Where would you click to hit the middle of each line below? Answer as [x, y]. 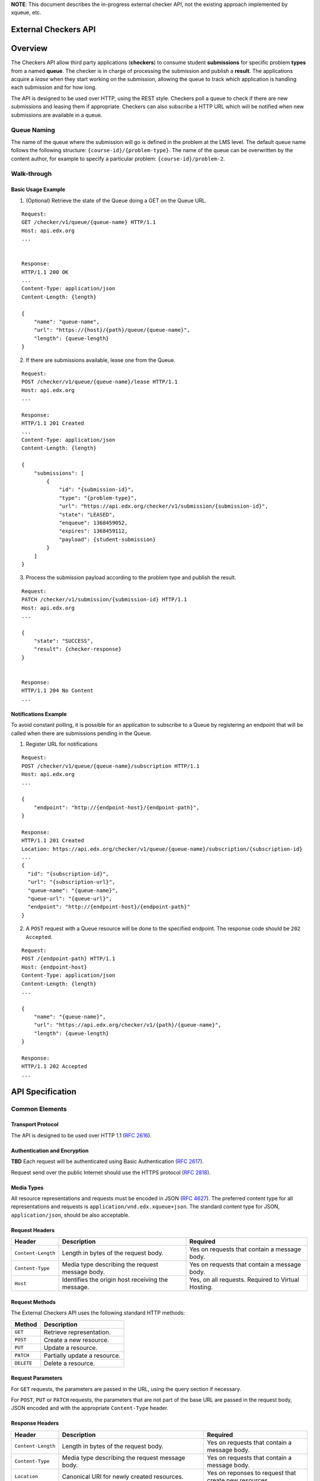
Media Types [27, 1187]
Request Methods [33, 1302]
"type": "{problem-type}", [98, 498]
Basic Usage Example [38, 190]
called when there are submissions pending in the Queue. [81, 733]
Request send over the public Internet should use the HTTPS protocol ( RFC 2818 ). [111, 1172]
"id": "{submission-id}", [97, 490]
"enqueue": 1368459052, [93, 522]
